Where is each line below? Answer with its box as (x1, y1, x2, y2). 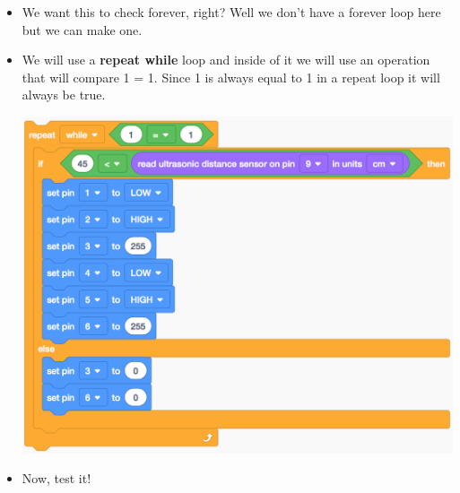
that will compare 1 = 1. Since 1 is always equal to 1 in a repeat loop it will (22, 67, 440, 86)
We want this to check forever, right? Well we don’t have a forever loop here (22, 3, 441, 21)
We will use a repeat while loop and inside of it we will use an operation (22, 50, 430, 69)
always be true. (22, 85, 106, 104)
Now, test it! (22, 469, 91, 488)
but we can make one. (22, 20, 143, 39)
